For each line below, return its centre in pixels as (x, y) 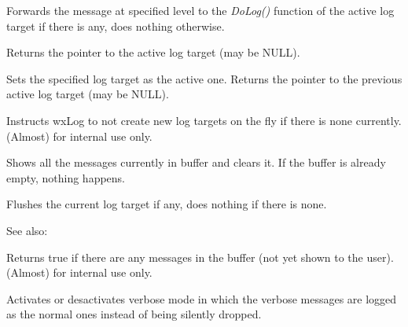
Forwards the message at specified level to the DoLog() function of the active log (200, 10)
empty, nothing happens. (66, 177)
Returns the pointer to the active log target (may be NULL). (153, 52)
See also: (27, 230)
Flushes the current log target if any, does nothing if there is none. (167, 204)
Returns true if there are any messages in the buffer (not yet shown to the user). (200, 257)
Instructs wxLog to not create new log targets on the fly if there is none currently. (204, 120)
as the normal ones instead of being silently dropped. (134, 314)
